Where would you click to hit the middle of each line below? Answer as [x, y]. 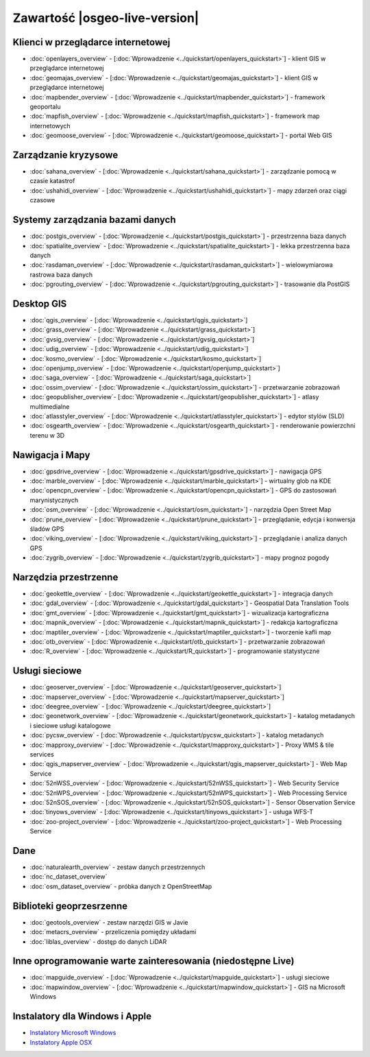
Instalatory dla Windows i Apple [82, 1016]
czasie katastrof [52, 181]
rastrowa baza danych [61, 274]
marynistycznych [54, 500]
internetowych [50, 126]
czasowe [42, 200]
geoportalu [45, 107]
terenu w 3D [47, 435]
